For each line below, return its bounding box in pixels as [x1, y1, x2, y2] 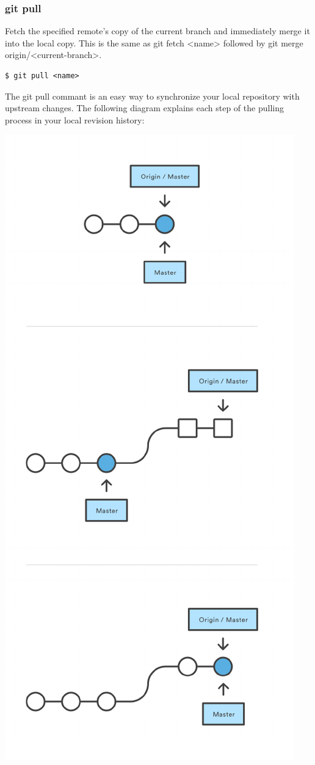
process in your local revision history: [5, 113, 145, 126]
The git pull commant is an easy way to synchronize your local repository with [5, 89, 300, 102]
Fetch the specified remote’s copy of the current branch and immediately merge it [5, 24, 310, 37]
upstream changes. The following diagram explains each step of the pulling [5, 101, 284, 114]
